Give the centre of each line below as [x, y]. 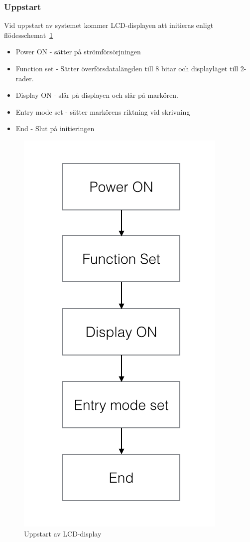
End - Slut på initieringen [55, 128]
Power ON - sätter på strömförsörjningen [78, 52]
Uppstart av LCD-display [63, 533]
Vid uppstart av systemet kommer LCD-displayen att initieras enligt [109, 25]
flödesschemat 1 [29, 35]
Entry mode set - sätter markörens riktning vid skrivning [103, 111]
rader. [25, 78]
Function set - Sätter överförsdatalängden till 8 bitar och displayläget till [127, 68]
